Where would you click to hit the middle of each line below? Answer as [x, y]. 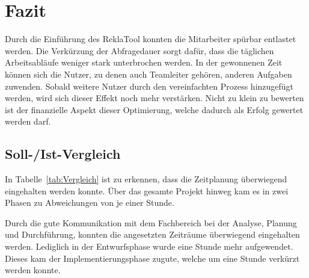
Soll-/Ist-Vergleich [63, 154]
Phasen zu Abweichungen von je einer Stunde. [90, 202]
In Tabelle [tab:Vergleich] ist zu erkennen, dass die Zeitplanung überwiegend [146, 179]
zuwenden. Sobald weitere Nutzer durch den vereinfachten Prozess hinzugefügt [149, 86]
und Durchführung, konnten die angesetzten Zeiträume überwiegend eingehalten [152, 234]
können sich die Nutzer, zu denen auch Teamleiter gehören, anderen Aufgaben [148, 74]
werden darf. [28, 121]
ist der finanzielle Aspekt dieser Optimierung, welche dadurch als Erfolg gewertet [154, 109]
